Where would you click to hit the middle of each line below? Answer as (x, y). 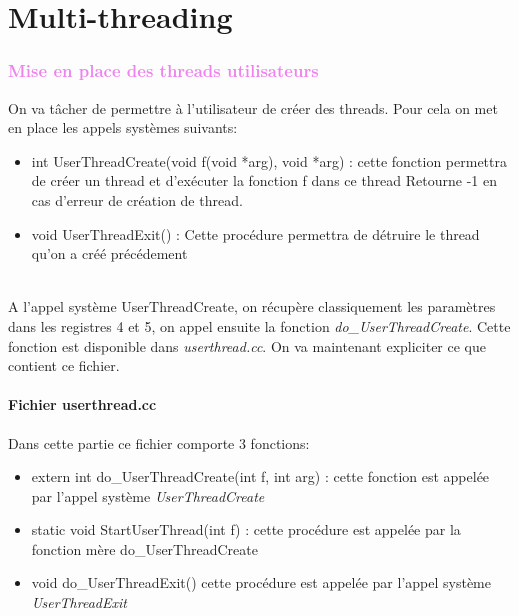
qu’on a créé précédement (109, 253)
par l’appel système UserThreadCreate (148, 495)
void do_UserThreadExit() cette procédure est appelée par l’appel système (261, 582)
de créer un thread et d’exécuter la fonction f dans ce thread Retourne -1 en (264, 180)
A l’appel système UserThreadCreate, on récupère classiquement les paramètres (252, 306)
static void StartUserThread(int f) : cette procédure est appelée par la (246, 529)
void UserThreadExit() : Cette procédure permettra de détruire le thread (255, 233)
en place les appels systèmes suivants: (123, 127)
